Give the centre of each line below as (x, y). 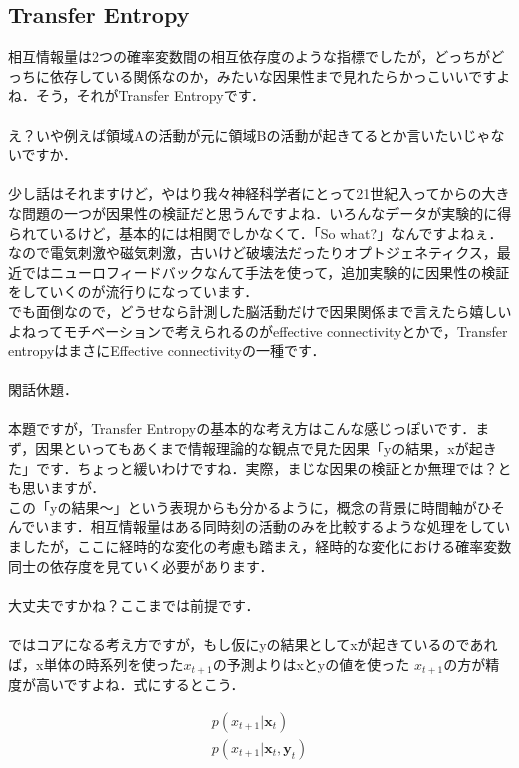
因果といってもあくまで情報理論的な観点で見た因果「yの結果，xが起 (259, 448)
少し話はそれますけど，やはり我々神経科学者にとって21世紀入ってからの (245, 193)
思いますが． (63, 487)
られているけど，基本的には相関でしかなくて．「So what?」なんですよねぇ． (255, 232)
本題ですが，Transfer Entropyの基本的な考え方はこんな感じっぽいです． (242, 428)
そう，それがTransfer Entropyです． (150, 95)
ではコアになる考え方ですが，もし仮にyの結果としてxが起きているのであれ (253, 644)
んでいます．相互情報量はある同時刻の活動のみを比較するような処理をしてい (259, 526)
